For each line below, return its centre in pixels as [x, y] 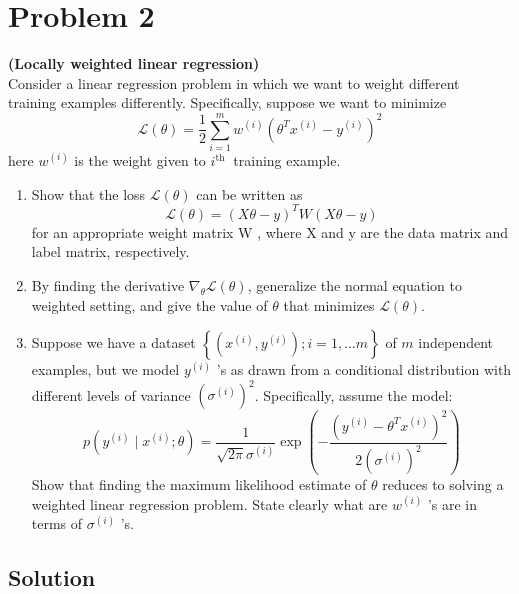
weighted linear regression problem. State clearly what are [209, 503]
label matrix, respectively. [110, 251]
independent [456, 342]
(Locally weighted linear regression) [134, 63]
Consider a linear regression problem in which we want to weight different [234, 82]
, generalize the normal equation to [355, 284]
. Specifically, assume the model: [353, 394]
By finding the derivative [108, 284]
